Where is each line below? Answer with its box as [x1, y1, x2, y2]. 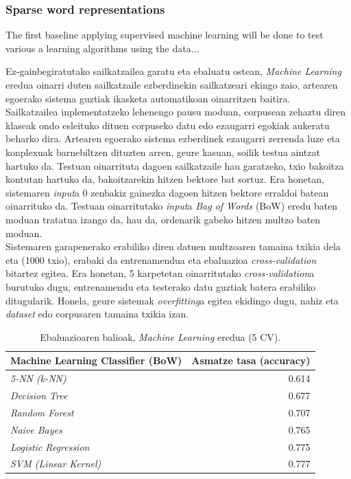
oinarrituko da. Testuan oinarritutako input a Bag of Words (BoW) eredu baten [5, 199, 338, 213]
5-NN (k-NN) [10, 371, 66, 386]
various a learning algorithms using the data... [5, 41, 199, 55]
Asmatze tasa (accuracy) [191, 353, 311, 368]
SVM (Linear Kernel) [10, 456, 101, 471]
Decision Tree [10, 388, 68, 402]
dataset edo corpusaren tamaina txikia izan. [5, 307, 189, 321]
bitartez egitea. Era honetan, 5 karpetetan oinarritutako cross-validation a [5, 266, 315, 280]
